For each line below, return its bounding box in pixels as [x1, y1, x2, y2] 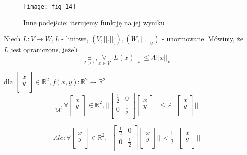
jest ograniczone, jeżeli [11, 44, 78, 54]
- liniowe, [61, 34, 89, 44]
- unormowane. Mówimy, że [162, 34, 243, 44]
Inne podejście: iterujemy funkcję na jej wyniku [23, 17, 165, 27]
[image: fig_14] [23, 3, 76, 10]
